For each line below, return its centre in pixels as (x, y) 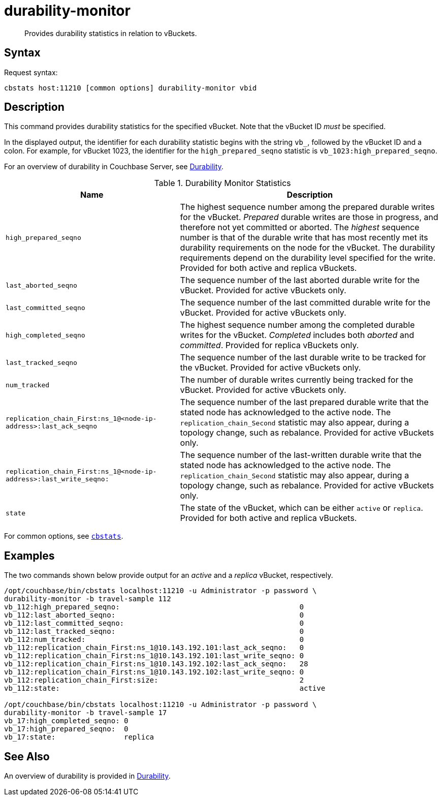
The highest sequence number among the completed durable (297, 325)
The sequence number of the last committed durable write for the (305, 303)
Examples (29, 556)
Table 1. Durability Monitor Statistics (223, 183)
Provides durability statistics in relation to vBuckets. (111, 33)
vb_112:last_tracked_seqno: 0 (154, 632)
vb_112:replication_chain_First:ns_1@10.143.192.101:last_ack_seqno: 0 (154, 648)
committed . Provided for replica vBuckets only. (270, 345)
